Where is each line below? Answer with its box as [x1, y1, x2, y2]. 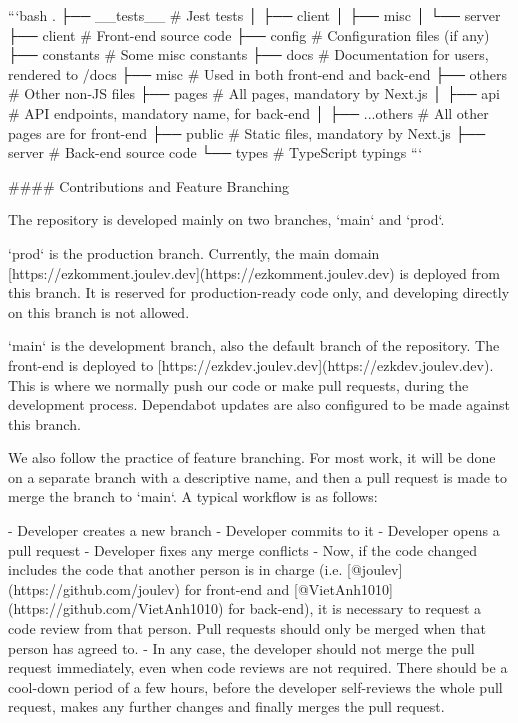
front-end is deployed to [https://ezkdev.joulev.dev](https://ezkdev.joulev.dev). [8, 354, 494, 375]
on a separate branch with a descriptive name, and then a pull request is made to [8, 466, 507, 487]
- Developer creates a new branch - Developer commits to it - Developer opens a [8, 520, 500, 541]
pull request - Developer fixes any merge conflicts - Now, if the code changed [8, 539, 478, 560]
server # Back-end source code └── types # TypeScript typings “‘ [8, 142, 423, 163]
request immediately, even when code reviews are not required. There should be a [8, 657, 508, 678]
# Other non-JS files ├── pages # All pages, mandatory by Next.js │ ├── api [8, 83, 500, 104]
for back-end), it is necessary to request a [228, 598, 482, 619]
